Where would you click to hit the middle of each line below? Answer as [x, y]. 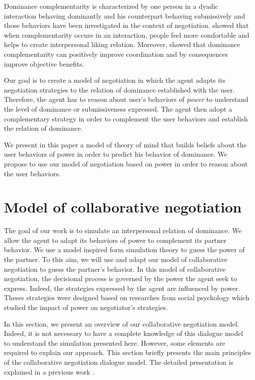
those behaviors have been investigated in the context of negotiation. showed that [127, 25]
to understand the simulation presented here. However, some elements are [115, 343]
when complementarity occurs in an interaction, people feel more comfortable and [127, 35]
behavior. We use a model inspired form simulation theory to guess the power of [124, 249]
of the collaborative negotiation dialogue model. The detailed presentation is [119, 362]
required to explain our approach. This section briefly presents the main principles [127, 352]
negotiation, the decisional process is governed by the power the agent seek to [121, 278]
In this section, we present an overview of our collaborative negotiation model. [122, 323]
